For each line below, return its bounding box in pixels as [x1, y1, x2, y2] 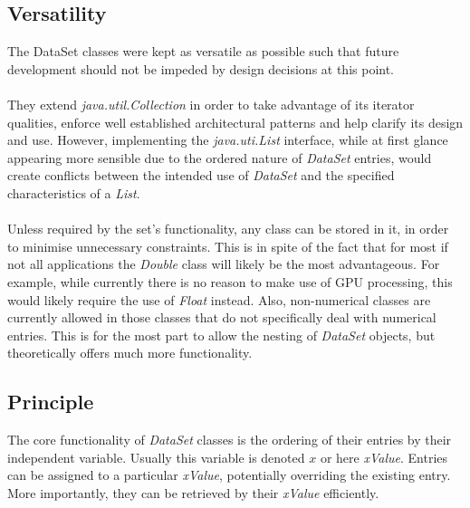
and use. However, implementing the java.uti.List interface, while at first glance [7, 130, 448, 149]
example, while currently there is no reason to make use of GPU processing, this [7, 272, 453, 291]
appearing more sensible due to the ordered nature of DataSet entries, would [7, 148, 432, 167]
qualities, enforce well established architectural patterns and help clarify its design [7, 112, 464, 131]
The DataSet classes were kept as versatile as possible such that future [7, 42, 399, 61]
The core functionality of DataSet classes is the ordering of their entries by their [7, 430, 452, 449]
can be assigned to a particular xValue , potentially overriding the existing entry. [7, 465, 451, 484]
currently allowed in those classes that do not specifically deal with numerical [7, 308, 436, 327]
